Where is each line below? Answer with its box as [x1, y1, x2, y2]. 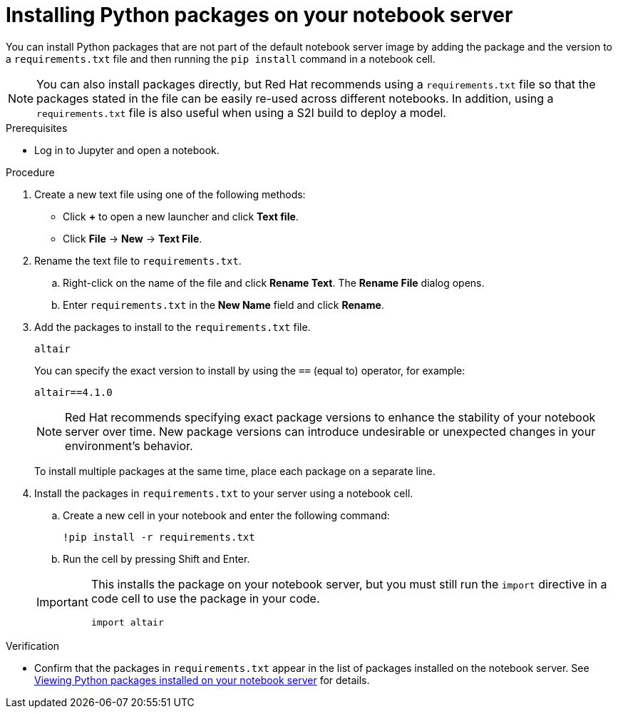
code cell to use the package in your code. [91, 591, 320, 606]
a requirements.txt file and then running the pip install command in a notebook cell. [6, 52, 436, 65]
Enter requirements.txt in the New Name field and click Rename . [63, 298, 384, 311]
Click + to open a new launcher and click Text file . [63, 210, 299, 223]
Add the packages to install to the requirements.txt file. [34, 320, 311, 333]
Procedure [6, 165, 55, 178]
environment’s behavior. [65, 438, 193, 453]
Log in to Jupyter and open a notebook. [34, 143, 220, 156]
